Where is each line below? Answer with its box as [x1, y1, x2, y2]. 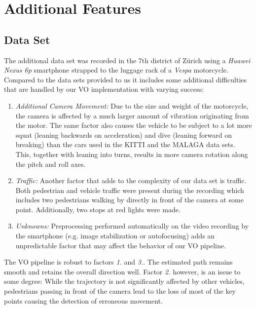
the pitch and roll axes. [15, 158, 86, 169]
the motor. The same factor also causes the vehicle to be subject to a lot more [15, 120, 252, 130]
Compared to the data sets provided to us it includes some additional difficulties [4, 74, 247, 84]
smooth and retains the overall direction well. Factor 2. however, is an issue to [4, 266, 241, 276]
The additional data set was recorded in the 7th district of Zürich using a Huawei [4, 55, 251, 65]
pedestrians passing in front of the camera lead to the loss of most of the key [4, 286, 236, 296]
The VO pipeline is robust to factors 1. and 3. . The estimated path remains [4, 257, 233, 267]
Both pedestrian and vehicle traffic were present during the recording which [15, 185, 244, 195]
